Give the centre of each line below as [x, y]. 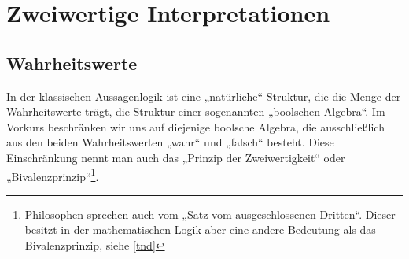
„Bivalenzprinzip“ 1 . [53, 175]
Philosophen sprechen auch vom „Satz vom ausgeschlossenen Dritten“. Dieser [210, 214]
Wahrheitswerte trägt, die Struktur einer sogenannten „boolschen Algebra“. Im [196, 111]
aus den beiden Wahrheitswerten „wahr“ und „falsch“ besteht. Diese [170, 142]
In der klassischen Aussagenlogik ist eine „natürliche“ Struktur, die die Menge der [204, 96]
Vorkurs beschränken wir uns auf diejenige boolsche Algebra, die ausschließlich [195, 126]
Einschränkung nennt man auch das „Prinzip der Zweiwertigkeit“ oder [176, 157]
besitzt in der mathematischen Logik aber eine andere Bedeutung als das [200, 229]
